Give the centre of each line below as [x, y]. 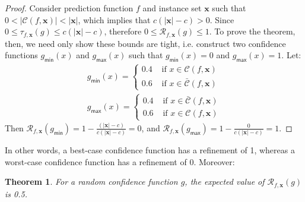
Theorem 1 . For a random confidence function [91, 182]
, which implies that [114, 19]
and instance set [172, 8]
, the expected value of [225, 182]
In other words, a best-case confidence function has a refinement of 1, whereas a [150, 150]
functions [21, 55]
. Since [222, 19]
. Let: [291, 55]
